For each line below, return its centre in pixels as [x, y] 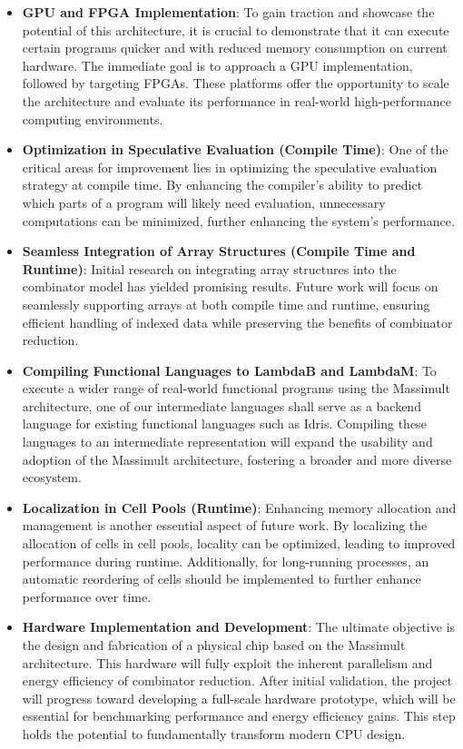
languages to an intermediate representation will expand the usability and [227, 442]
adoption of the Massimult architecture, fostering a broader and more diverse [237, 459]
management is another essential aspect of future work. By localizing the [225, 525]
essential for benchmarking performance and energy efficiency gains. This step [239, 716]
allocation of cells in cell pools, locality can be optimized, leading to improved [239, 543]
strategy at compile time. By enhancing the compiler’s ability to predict [222, 185]
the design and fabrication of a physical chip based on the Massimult [214, 645]
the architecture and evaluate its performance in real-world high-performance [236, 100]
